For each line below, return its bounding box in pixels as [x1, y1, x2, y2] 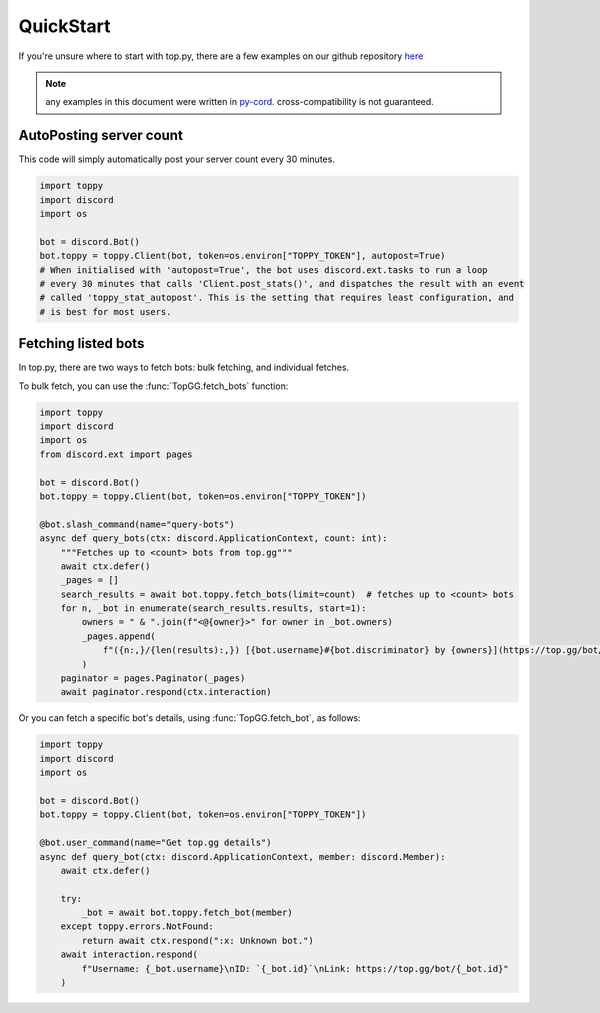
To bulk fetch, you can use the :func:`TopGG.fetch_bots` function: [18, 380, 289, 392]
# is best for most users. [39, 306, 172, 317]
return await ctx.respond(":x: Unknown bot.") [81, 935, 314, 946]
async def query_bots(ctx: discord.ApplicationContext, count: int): [39, 533, 388, 544]
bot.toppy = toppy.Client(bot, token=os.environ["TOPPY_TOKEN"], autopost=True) [39, 250, 446, 262]
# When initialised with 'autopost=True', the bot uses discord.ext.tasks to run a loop [39, 264, 489, 275]
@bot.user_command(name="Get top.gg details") [39, 837, 272, 849]
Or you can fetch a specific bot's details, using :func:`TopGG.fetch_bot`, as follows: [18, 712, 361, 724]
